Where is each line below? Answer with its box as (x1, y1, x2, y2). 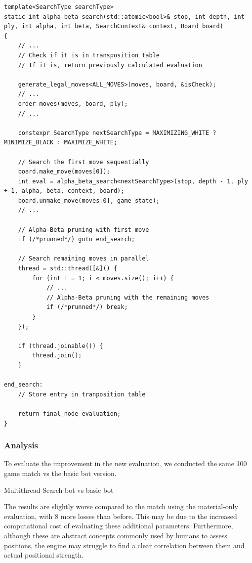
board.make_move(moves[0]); (18, 168, 110, 175)
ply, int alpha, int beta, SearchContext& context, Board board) (4, 23, 223, 30)
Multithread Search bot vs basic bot (4, 484, 114, 495)
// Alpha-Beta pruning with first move (18, 226, 149, 233)
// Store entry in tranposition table (18, 390, 146, 398)
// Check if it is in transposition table (18, 51, 160, 59)
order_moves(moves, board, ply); (18, 100, 128, 107)
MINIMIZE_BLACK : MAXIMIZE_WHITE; (4, 139, 118, 146)
